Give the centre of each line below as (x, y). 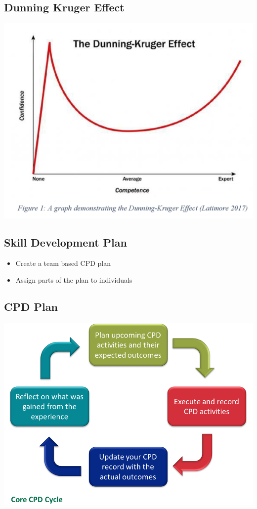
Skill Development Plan (65, 242)
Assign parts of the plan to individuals (74, 279)
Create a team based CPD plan (63, 263)
